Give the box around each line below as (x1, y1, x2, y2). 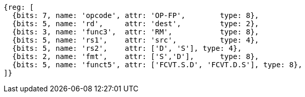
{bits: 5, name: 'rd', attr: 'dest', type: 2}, (12, 20, 259, 28)
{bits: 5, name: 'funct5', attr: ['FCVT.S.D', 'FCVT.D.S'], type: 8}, (12, 61, 302, 69)
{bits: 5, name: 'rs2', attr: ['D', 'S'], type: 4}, (12, 44, 242, 52)
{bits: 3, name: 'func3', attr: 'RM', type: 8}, (12, 28, 259, 36)
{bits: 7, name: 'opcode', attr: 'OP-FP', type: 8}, (12, 11, 259, 20)
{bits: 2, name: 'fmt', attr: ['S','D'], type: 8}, (12, 52, 259, 61)
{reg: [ (4, 3, 34, 11)
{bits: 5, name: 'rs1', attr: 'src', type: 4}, (12, 36, 259, 44)
